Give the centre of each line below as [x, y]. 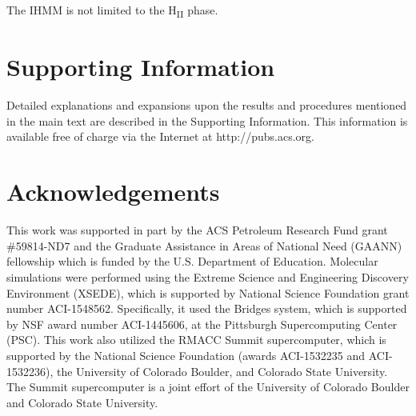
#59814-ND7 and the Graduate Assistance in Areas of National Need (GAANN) [204, 245]
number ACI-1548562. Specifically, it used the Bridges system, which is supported [207, 308]
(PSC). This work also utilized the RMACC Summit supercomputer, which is [196, 340]
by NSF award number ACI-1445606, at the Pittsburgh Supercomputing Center [202, 324]
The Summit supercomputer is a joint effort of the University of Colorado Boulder [208, 387]
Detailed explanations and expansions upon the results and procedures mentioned [207, 105]
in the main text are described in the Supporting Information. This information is [207, 120]
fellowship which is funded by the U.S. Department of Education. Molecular [192, 261]
